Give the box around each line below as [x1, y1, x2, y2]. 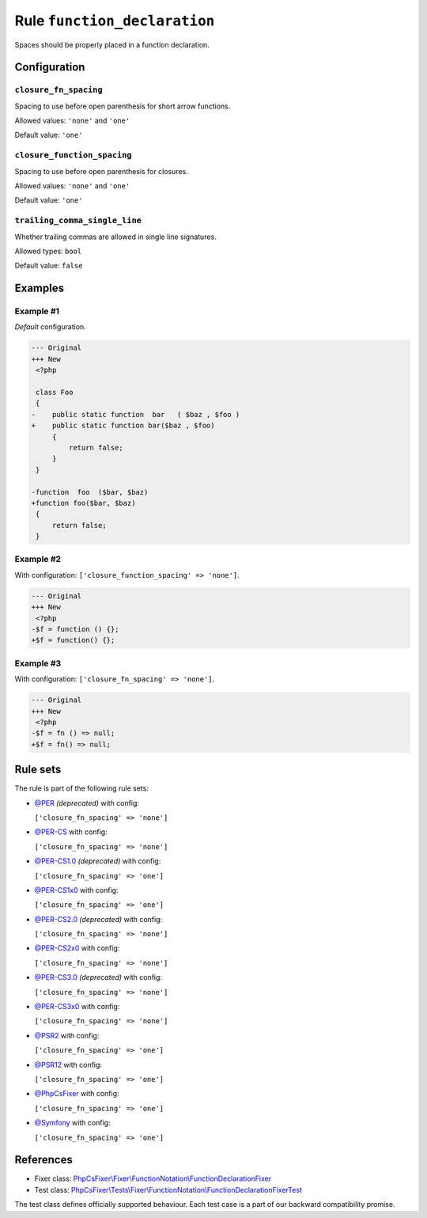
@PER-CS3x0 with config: [34, 1002, 120, 1011]
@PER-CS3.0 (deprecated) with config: [34, 973, 162, 982]
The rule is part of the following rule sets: [14, 784, 149, 793]
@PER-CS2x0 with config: [34, 943, 120, 953]
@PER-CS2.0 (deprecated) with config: [34, 914, 163, 924]
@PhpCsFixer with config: [34, 1089, 119, 1098]
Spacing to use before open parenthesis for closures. [14, 166, 189, 176]
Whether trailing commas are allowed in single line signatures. [14, 232, 217, 241]
